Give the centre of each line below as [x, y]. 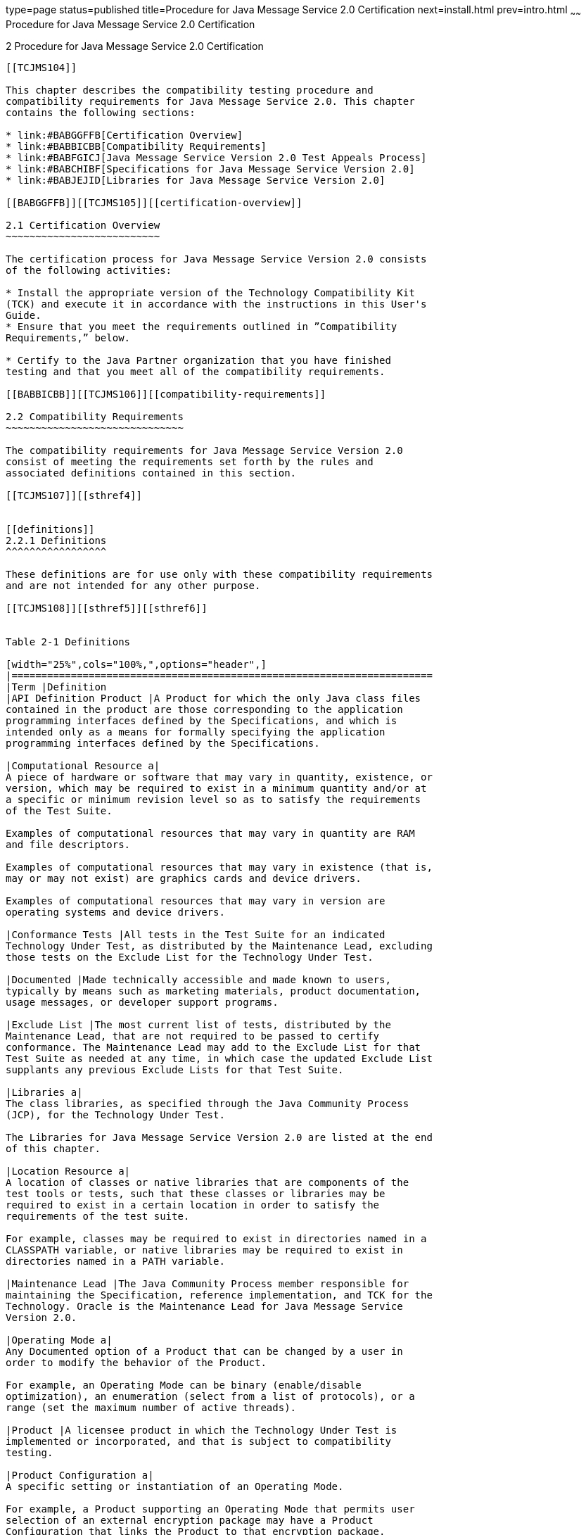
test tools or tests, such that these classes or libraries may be [196, 1193]
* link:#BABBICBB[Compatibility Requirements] [136, 146]
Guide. [24, 315]
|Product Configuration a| [80, 1475]
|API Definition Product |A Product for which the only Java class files [214, 698]
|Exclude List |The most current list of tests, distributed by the [198, 1024]
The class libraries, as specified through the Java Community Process [208, 1103]
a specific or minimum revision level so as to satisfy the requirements [214, 799]
